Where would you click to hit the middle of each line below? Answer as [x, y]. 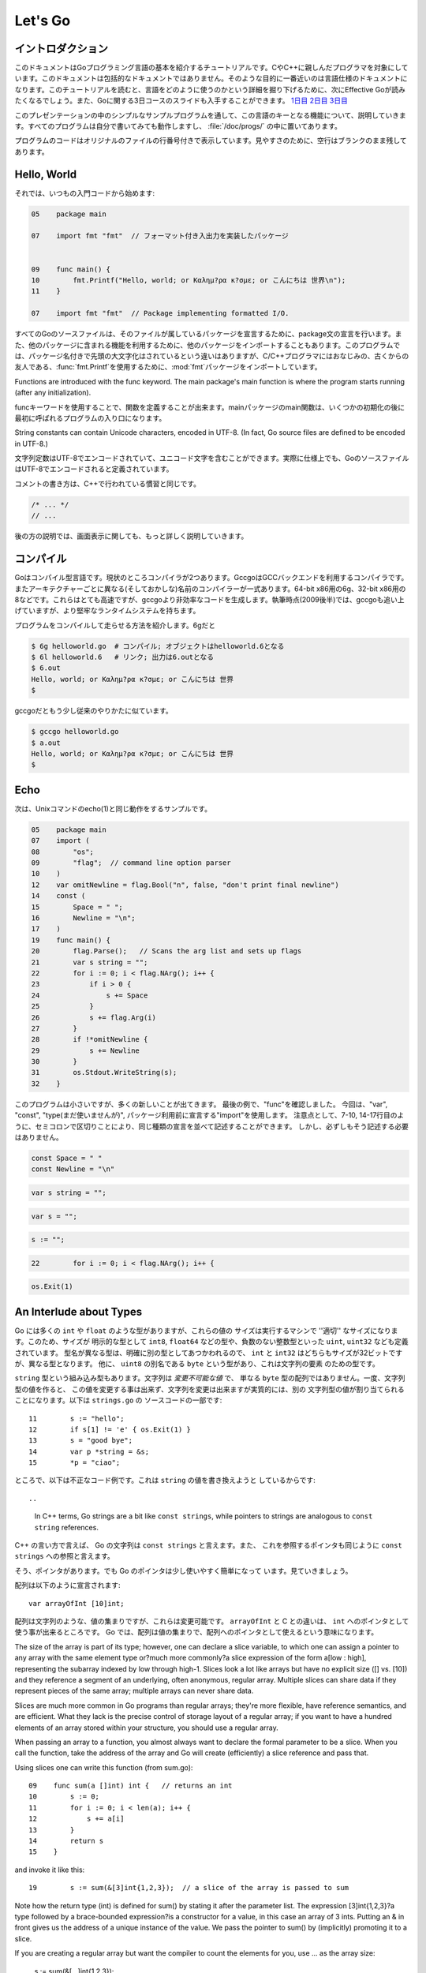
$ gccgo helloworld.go [75, 732]
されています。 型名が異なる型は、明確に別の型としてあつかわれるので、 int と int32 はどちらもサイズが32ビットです [208, 1353]
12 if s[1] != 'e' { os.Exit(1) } [110, 1429]
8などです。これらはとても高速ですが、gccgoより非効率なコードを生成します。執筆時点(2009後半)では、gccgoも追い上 [210, 599]
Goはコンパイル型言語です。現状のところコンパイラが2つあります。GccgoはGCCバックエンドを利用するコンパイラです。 [211, 578]
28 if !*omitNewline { [90, 1039]
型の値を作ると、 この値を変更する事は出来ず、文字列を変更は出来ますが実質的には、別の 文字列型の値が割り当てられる [210, 1389]
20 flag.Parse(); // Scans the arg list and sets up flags [166, 951]
